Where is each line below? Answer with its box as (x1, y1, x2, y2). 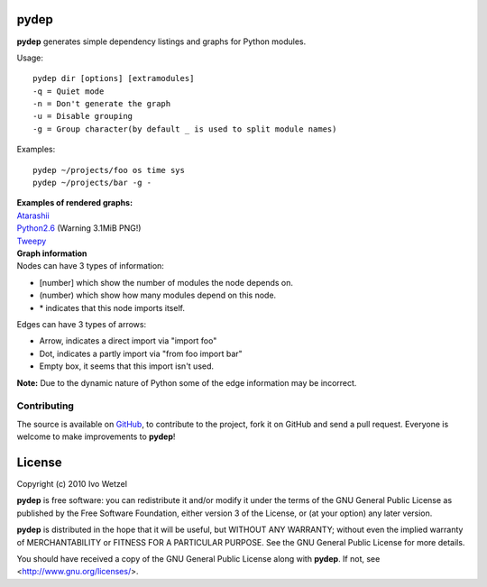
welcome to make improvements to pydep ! (16, 431, 176, 442)
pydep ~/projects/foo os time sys (32, 165, 185, 175)
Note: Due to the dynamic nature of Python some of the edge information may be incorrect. (16, 377, 357, 388)
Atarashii (16, 210, 50, 221)
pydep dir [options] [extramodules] (32, 73, 195, 84)
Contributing (16, 399, 74, 412)
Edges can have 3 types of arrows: (16, 318, 147, 329)
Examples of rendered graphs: (16, 197, 133, 208)
